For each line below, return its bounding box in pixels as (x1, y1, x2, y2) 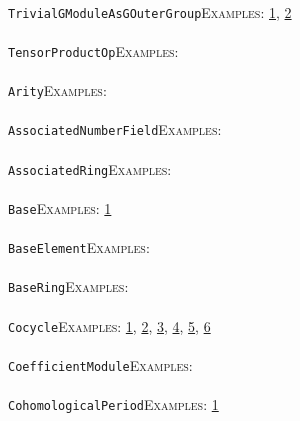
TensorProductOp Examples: (8, 40, 179, 61)
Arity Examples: (8, 80, 107, 101)
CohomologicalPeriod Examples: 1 (8, 394, 219, 415)
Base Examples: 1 (8, 197, 112, 218)
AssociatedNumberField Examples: (8, 119, 222, 140)
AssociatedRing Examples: (8, 158, 172, 179)
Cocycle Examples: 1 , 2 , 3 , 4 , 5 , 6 (8, 315, 211, 336)
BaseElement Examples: (8, 237, 150, 258)
